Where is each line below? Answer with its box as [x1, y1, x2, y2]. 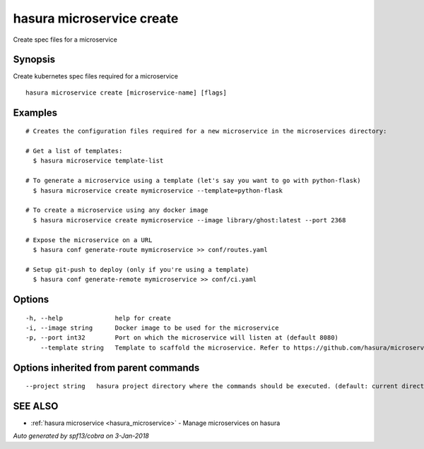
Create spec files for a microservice [13, 35, 118, 44]
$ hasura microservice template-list [33, 157, 164, 165]
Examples [13, 107, 58, 119]
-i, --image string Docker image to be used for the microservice [25, 323, 279, 332]
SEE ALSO [13, 400, 59, 412]
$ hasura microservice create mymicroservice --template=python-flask [33, 186, 283, 194]
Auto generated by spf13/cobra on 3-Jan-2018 [13, 431, 150, 441]
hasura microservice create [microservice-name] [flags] [25, 88, 228, 97]
